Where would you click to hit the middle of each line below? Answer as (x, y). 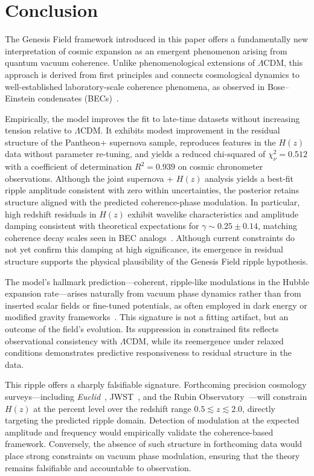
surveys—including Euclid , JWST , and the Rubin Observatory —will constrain (156, 396)
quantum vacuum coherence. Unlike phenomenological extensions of (130, 63)
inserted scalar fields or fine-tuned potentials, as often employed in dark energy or (156, 305)
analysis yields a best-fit (249, 178)
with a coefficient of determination (69, 166)
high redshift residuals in (51, 214)
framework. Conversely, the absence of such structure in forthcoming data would (154, 444)
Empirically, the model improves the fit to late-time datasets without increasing (152, 118)
